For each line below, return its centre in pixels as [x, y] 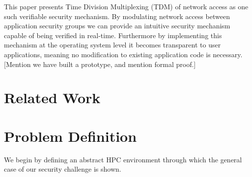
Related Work [52, 98]
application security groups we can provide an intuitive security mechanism [117, 26]
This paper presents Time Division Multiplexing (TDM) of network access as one [126, 6]
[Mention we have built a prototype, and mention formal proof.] [100, 64]
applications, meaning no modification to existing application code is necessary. [123, 54]
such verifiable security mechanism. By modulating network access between [117, 16]
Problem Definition [70, 136]
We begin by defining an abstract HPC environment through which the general [123, 159]
